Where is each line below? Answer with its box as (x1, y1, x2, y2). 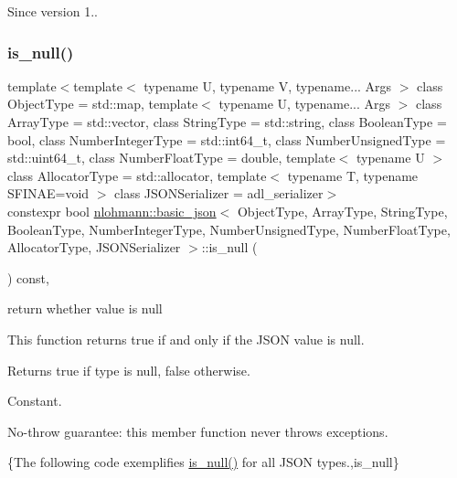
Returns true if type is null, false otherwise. (7, 360, 250, 379)
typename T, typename (287, 165, 419, 185)
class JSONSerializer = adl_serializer (114, 184, 324, 203)
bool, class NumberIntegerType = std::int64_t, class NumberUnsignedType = (7, 130, 446, 149)
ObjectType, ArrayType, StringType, (237, 201, 448, 220)
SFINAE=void (7, 184, 90, 203)
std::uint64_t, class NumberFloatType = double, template (7, 148, 335, 167)
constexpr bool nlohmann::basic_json (7, 201, 217, 220)
